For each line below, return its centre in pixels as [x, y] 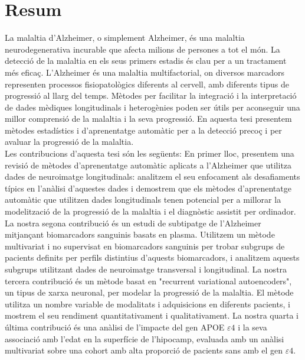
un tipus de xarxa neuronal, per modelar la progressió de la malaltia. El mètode [149, 292]
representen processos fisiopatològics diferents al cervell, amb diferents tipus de [147, 84]
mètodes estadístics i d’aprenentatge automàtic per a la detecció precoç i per [143, 130]
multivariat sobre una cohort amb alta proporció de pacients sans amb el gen [144, 350]
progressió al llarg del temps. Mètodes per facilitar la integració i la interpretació [151, 95]
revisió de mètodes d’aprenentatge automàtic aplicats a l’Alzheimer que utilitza [148, 165]
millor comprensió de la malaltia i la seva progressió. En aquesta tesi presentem [148, 119]
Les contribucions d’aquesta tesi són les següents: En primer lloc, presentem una [150, 153]
